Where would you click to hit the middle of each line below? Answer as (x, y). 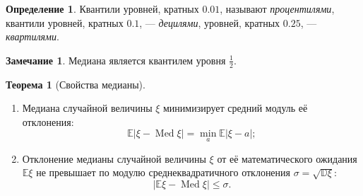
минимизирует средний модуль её (236, 108)
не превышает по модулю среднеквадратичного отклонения (163, 172)
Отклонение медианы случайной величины (114, 158)
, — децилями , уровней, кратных (210, 22)
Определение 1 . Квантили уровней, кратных (102, 8)
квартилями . (32, 36)
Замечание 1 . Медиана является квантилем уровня (116, 60)
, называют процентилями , (277, 8)
